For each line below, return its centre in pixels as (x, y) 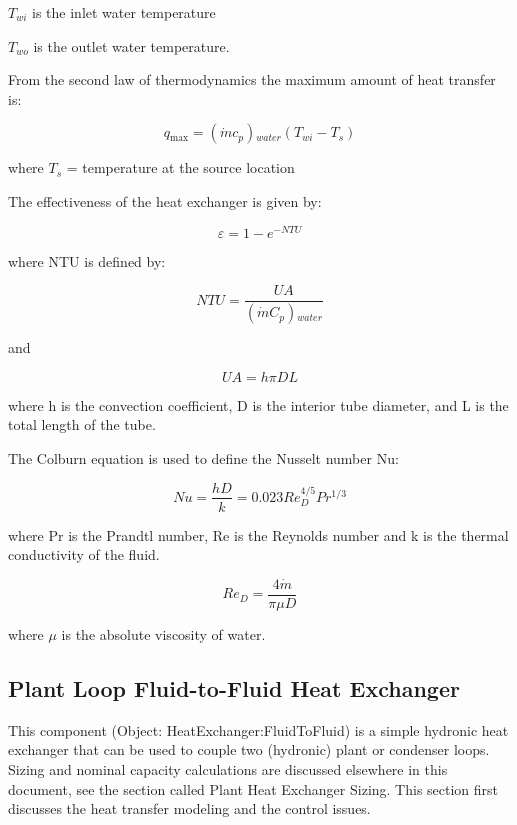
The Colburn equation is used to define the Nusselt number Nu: (203, 457)
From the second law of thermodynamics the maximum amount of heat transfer (252, 79)
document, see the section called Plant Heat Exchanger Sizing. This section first (253, 788)
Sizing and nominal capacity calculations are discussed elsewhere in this (228, 769)
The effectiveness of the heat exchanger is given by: (165, 200)
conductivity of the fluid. (84, 554)
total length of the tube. (82, 424)
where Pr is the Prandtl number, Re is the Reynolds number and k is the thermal (258, 534)
